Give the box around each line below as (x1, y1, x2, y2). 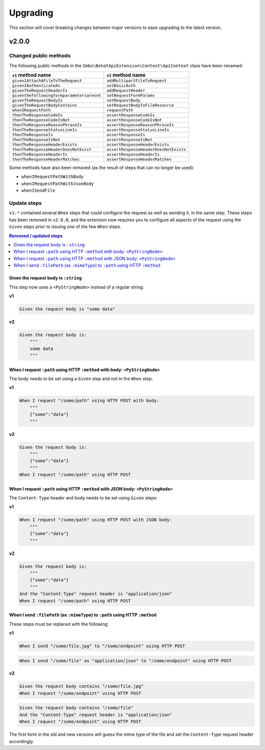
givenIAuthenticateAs (12, 83, 61, 88)
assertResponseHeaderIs (106, 152, 159, 157)
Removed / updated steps (9, 232, 63, 238)
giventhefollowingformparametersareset (12, 93, 102, 98)
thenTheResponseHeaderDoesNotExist (12, 147, 92, 152)
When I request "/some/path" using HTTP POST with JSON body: (19, 517, 172, 523)
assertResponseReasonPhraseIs (106, 122, 174, 128)
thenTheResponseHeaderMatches (12, 157, 79, 162)
